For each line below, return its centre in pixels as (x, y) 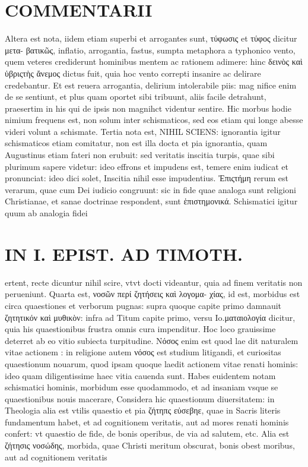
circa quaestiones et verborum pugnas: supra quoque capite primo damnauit (143, 305)
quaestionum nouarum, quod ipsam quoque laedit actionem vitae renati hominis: (152, 363)
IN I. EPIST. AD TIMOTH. (124, 253)
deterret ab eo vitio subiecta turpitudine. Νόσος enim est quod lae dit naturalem (152, 340)
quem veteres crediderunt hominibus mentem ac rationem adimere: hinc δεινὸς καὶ (154, 61)
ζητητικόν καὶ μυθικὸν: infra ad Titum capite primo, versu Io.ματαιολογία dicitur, (150, 317)
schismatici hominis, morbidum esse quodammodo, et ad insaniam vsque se (142, 387)
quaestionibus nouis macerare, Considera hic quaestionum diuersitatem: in (140, 398)
